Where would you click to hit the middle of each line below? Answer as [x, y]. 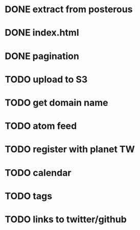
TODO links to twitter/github [66, 219]
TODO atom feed [41, 126]
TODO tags [28, 196]
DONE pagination [42, 56]
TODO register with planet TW [70, 149]
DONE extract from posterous [69, 9]
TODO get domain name [56, 103]
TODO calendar [38, 173]
